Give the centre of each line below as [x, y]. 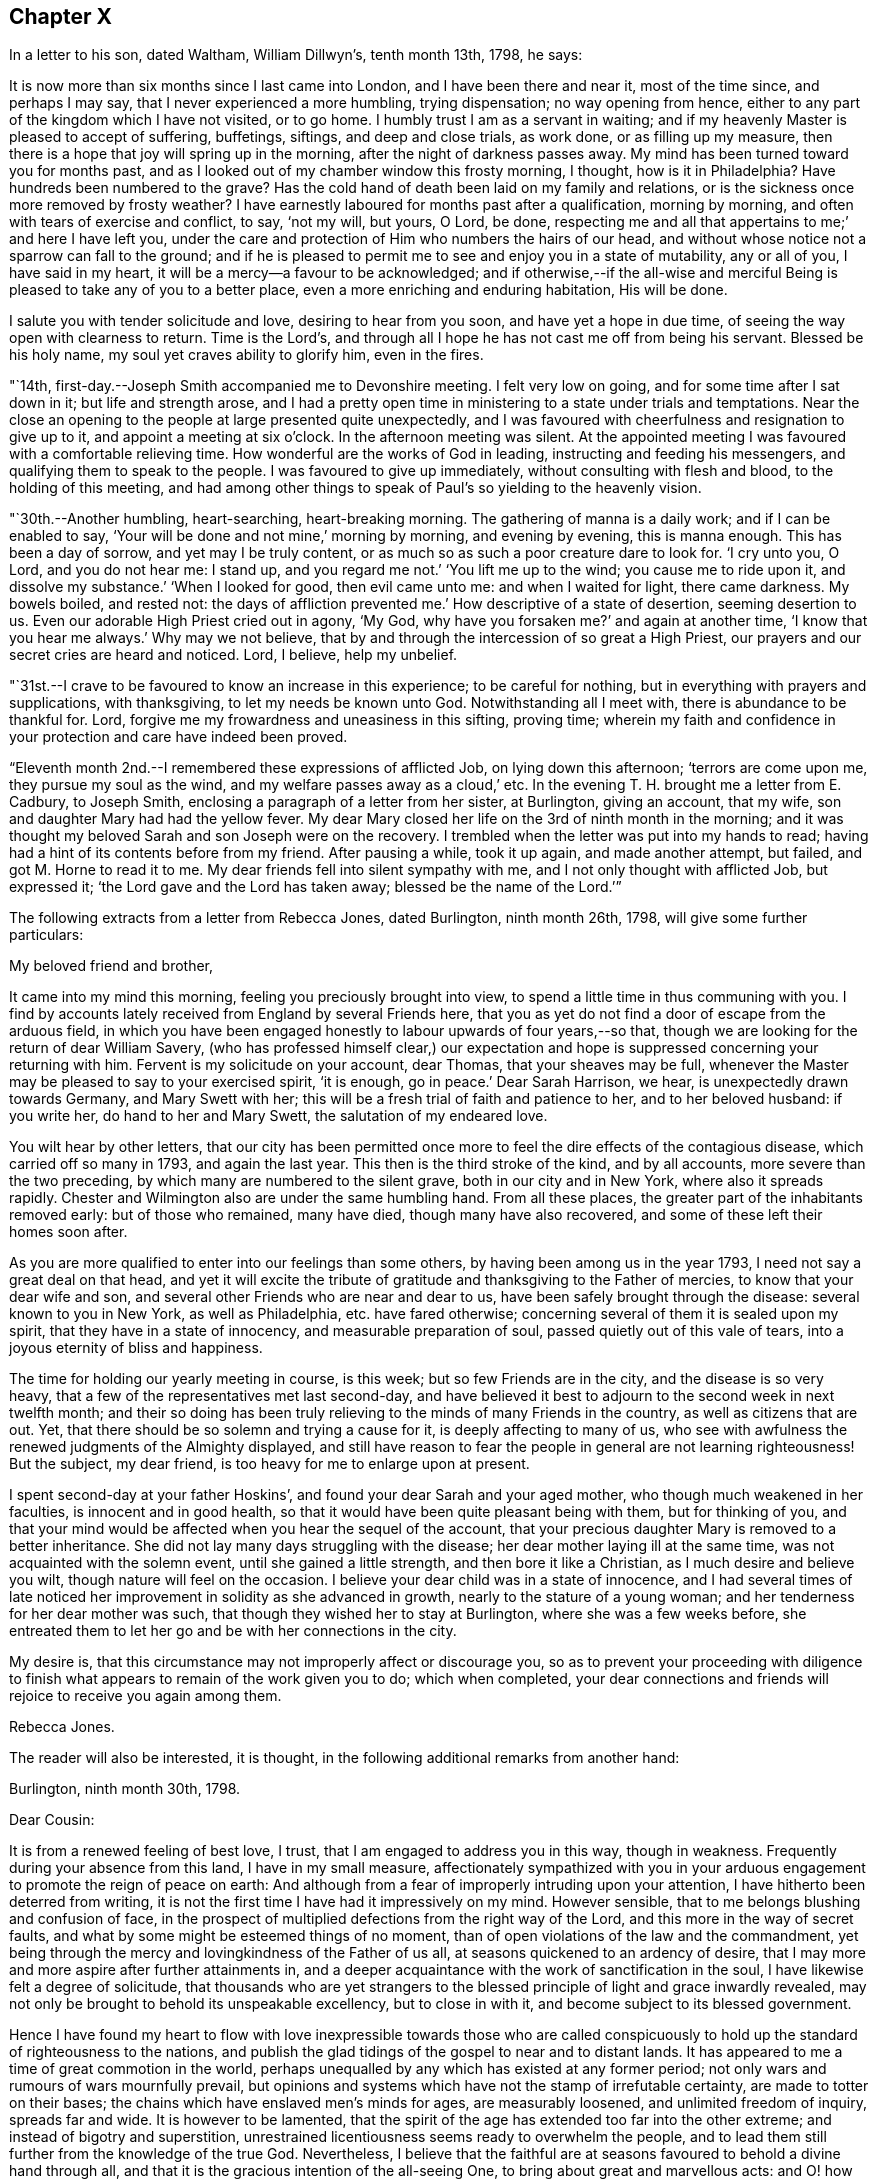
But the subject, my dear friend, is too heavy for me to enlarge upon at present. [269, 1464]
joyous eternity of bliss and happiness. [136, 1348]
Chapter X [61, 16]
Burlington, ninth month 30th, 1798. [125, 1789]
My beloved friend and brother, [111, 966]
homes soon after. [68, 1232]
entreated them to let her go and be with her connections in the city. [233, 1631]
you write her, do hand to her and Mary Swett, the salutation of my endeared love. [278, 1116]
